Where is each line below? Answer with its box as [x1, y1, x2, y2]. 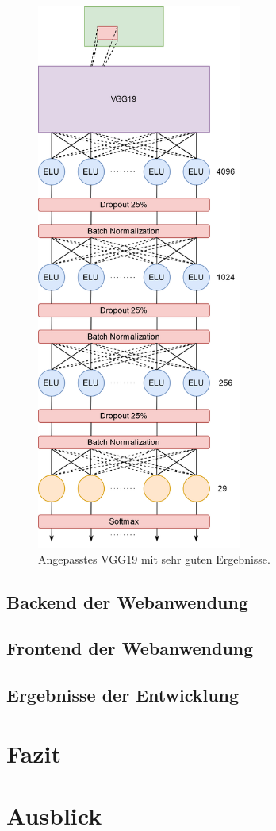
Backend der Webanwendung [6, 589, 249, 614]
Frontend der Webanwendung [6, 636, 254, 660]
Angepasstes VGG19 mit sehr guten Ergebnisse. [38, 550, 270, 567]
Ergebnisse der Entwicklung [6, 683, 240, 707]
